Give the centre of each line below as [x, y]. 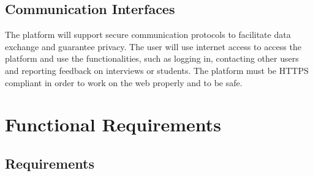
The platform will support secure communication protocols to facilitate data [148, 35]
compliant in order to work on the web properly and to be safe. [124, 82]
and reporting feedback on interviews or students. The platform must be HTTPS [157, 70]
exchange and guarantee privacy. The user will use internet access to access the [153, 46]
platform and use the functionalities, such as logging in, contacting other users [152, 58]
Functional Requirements [113, 124]
